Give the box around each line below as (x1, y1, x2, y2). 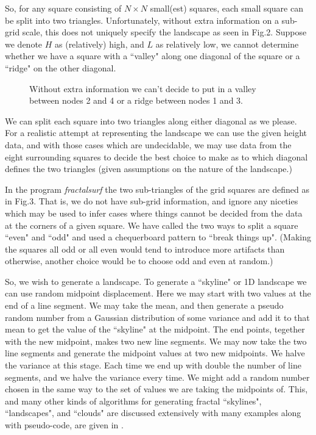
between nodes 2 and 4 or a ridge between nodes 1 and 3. (29, 94, 243, 107)
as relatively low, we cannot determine (155, 37, 299, 50)
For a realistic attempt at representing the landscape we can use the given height (5, 126, 307, 139)
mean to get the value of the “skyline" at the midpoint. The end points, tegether (5, 323, 305, 336)
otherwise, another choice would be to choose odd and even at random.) (5, 254, 273, 267)
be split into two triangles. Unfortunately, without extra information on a (5, 13, 279, 26)
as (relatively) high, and (55, 37, 144, 50)
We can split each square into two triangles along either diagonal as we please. (5, 114, 297, 127)
